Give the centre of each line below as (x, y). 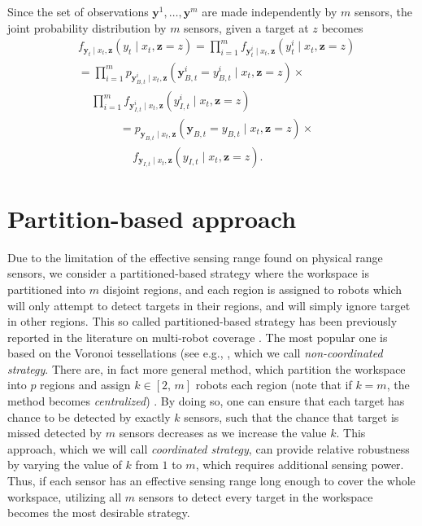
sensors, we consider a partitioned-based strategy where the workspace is (188, 273)
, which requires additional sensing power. (300, 465)
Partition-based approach (152, 218)
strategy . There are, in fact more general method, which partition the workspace (207, 368)
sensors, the (384, 11)
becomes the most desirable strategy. (99, 513)
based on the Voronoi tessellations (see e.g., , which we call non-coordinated (195, 353)
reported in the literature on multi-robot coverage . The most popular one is (198, 337)
